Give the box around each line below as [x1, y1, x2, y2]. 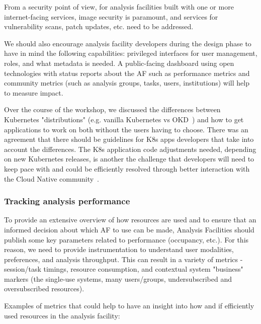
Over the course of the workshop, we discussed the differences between [4, 104, 221, 115]
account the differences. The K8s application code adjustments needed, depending [4, 143, 256, 154]
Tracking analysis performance [4, 195, 130, 207]
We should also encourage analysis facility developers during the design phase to [4, 38, 251, 48]
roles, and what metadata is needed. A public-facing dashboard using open [4, 57, 234, 68]
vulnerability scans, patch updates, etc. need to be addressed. [4, 21, 194, 32]
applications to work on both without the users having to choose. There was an [4, 124, 248, 134]
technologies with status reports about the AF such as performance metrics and [4, 67, 250, 78]
